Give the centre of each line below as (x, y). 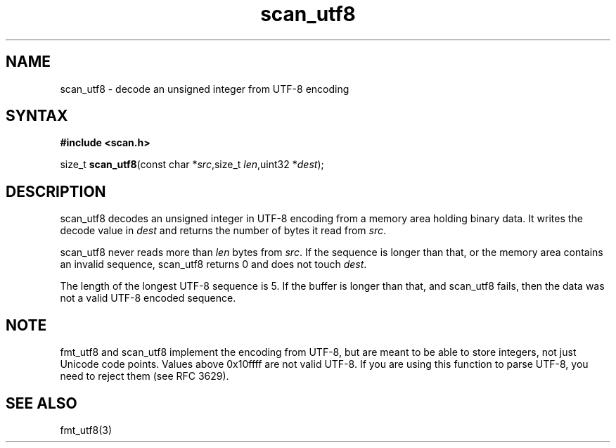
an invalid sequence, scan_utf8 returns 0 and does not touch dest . (213, 264)
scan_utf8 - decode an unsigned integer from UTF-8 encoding (205, 89)
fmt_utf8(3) (86, 430)
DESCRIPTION (56, 191)
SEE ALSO (41, 403)
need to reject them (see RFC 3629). (145, 376)
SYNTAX (37, 116)
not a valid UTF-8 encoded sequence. (148, 298)
